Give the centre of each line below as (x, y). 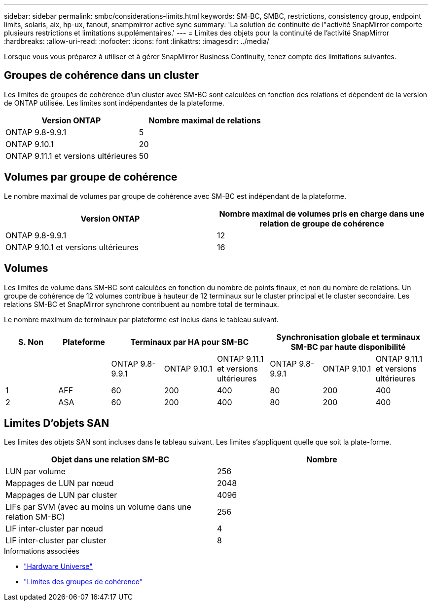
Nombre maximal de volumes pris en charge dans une (322, 213)
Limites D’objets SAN (57, 423)
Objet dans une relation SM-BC (110, 460)
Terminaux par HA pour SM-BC (190, 342)
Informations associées (42, 551)
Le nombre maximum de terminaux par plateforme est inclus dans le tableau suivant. (141, 319)
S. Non (31, 342)
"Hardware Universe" (58, 567)
